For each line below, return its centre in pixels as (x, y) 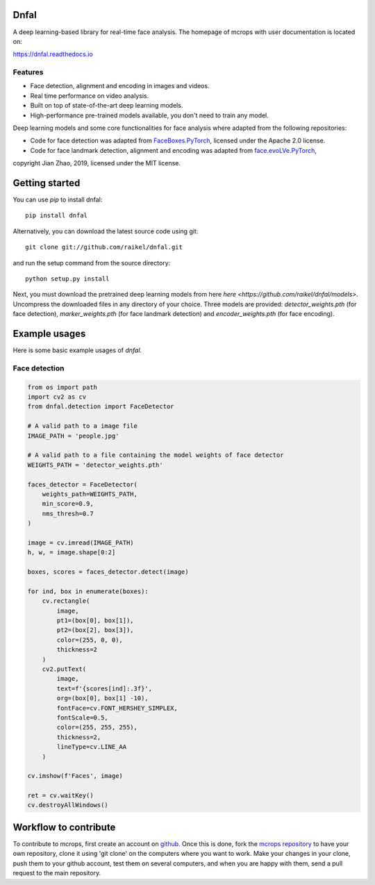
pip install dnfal (57, 216)
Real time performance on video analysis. (90, 96)
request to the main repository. (57, 873)
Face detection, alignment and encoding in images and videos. (120, 86)
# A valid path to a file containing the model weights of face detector (156, 455)
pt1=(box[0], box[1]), (95, 621)
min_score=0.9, (68, 504)
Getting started (47, 183)
